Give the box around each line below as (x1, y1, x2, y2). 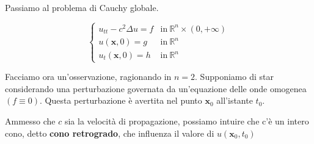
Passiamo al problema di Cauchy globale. (5, 1, 159, 13)
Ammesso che (5, 115, 56, 128)
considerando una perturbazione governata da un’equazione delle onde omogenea (5, 82, 307, 95)
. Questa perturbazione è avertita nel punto (40, 94, 202, 107)
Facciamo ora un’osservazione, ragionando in (5, 70, 172, 83)
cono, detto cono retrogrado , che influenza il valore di (5, 126, 214, 139)
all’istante (216, 94, 253, 107)
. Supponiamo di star (195, 70, 274, 83)
